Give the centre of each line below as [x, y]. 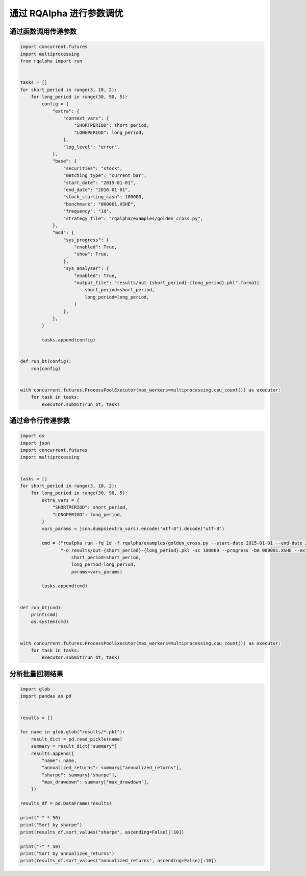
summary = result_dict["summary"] [74, 746]
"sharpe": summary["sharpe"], [79, 775]
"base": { [65, 161]
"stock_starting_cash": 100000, [104, 197]
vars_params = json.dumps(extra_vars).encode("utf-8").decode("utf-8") [133, 529]
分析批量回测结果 [36, 674]
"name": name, [59, 760]
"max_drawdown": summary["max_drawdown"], [96, 782]
